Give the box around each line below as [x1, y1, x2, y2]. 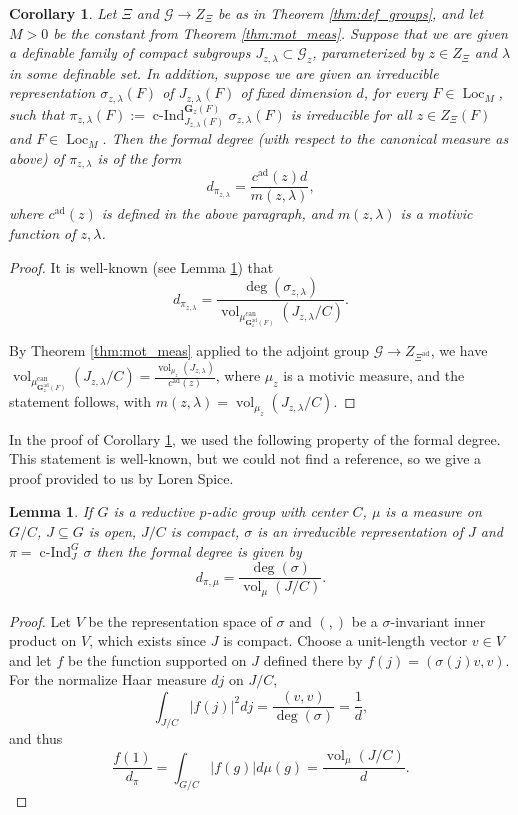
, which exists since [89, 630, 207, 651]
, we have [430, 340, 488, 361]
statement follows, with [9, 391, 152, 412]
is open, [88, 521, 137, 541]
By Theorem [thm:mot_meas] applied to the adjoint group [9, 340, 370, 361]
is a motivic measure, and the [283, 365, 465, 386]
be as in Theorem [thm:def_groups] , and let [217, 3, 484, 23]
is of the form [97, 147, 182, 168]
